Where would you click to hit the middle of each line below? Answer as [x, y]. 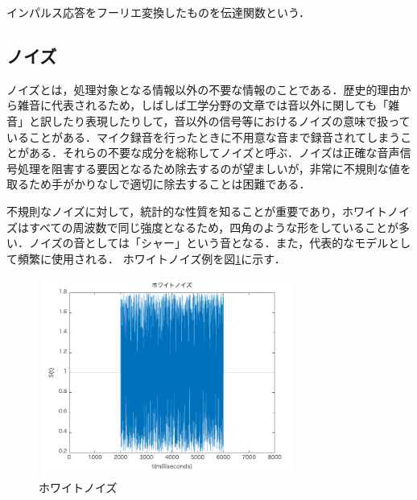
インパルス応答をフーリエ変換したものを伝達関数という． [158, 12]
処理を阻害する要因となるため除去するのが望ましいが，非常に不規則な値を [214, 168]
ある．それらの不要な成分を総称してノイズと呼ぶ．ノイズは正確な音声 [214, 153]
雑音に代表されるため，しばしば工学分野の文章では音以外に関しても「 [203, 105]
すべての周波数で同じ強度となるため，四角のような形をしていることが [213, 227]
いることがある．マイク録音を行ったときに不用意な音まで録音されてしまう [204, 136]
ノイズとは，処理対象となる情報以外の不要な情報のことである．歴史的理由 [203, 89]
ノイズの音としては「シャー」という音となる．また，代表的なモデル [208, 243]
